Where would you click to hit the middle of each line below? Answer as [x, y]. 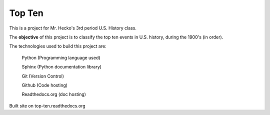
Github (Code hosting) [44, 85]
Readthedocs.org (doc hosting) [54, 94]
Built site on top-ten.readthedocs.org [47, 105]
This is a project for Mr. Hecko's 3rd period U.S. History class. [73, 28]
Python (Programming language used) [61, 57]
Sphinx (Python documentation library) [62, 67]
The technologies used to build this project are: [58, 46]
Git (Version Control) [43, 76]
